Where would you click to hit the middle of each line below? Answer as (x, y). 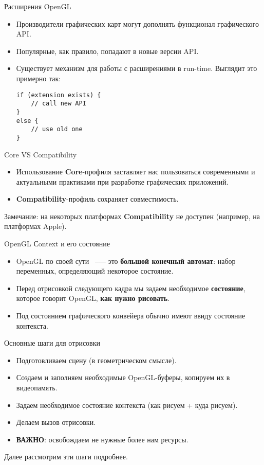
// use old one (57, 129)
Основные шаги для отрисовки (52, 343)
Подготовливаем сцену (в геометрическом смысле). (96, 360)
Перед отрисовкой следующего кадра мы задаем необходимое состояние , (131, 288)
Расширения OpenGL (38, 6)
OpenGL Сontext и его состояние (57, 244)
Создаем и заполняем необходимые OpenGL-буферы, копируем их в (123, 377)
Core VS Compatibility (41, 154)
